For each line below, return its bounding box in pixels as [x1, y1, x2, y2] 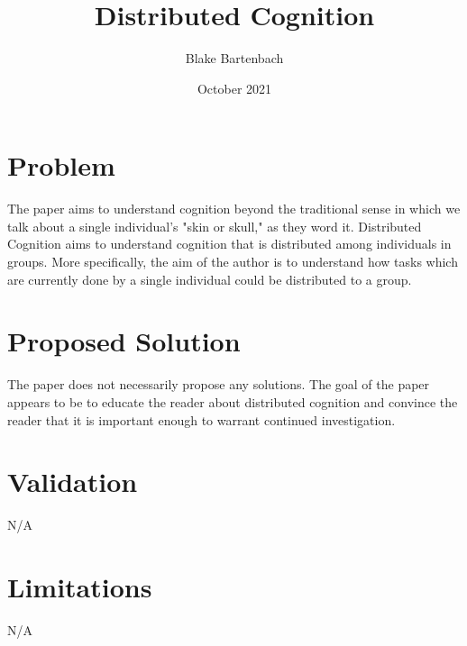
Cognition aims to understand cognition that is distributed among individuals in [7, 234, 452, 253]
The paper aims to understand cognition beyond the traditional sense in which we [7, 199, 461, 218]
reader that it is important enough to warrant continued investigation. [7, 410, 396, 429]
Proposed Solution [7, 323, 241, 359]
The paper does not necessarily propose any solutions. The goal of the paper [7, 375, 430, 394]
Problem [7, 147, 115, 184]
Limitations [7, 569, 152, 605]
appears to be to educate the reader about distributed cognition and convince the [7, 392, 458, 411]
